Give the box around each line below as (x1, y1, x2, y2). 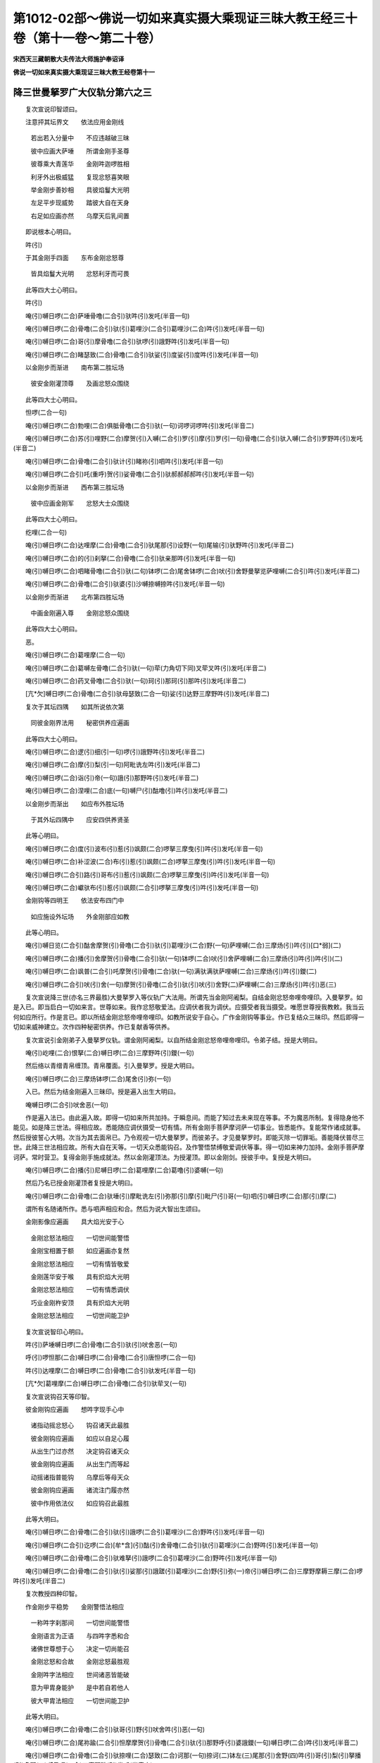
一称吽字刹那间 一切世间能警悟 (30, 1618, 129, 1627)
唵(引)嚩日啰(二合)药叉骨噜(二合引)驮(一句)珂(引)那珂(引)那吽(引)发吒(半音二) (25, 677, 246, 685)
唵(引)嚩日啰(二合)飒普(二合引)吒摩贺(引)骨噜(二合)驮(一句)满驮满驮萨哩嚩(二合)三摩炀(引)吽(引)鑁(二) (25, 967, 317, 976)
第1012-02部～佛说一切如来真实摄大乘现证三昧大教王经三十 (13, 11, 358, 26)
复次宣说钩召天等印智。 (25, 1392, 94, 1401)
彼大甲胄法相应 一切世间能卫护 (30, 1696, 129, 1704)
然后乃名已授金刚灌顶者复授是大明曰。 (25, 1178, 137, 1188)
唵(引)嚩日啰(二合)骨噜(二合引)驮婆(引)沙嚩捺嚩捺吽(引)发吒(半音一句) (25, 580, 225, 588)
